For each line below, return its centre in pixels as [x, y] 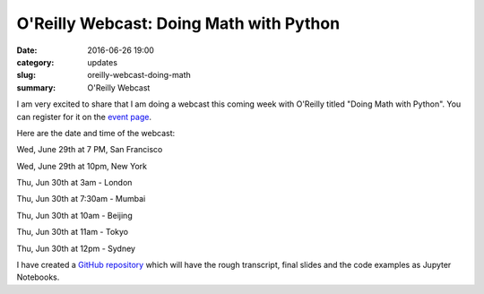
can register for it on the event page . [84, 117]
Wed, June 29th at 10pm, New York [82, 166]
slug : [26, 75]
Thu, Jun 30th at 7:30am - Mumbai [81, 199]
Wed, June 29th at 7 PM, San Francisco [90, 150]
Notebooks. [38, 277]
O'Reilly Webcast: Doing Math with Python [178, 23]
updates [103, 62]
